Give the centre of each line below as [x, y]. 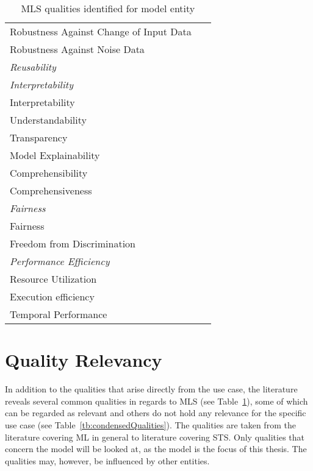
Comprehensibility [49, 173]
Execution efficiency [52, 296]
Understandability [48, 120]
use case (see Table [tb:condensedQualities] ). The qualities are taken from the [150, 424]
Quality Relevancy [84, 360]
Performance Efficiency [60, 261]
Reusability [33, 67]
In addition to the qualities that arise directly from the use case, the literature [151, 389]
